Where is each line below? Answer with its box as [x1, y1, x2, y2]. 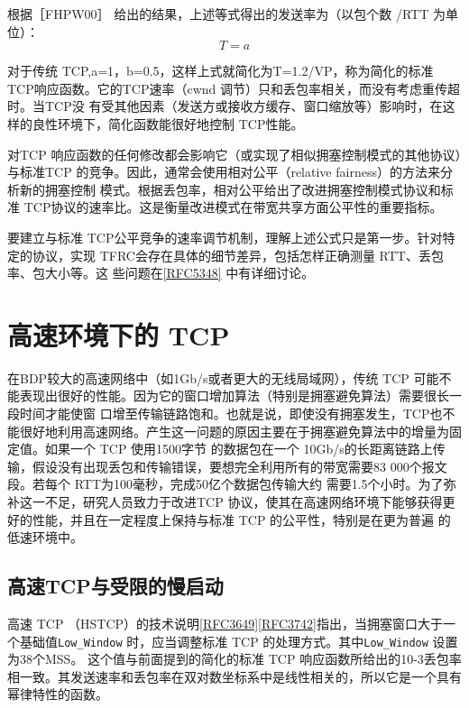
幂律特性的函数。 [7, 685, 108, 703]
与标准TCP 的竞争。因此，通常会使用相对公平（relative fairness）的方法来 [7, 162, 440, 181]
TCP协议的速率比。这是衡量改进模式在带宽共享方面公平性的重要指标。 [23, 198, 443, 216]
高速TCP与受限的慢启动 [7, 572, 224, 600]
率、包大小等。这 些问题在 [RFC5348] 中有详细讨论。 [7, 263, 315, 282]
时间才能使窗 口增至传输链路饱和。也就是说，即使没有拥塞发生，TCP [19, 404, 430, 423]
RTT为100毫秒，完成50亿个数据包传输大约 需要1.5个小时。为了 [74, 474, 444, 493]
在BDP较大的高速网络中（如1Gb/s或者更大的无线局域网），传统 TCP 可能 [7, 368, 439, 387]
